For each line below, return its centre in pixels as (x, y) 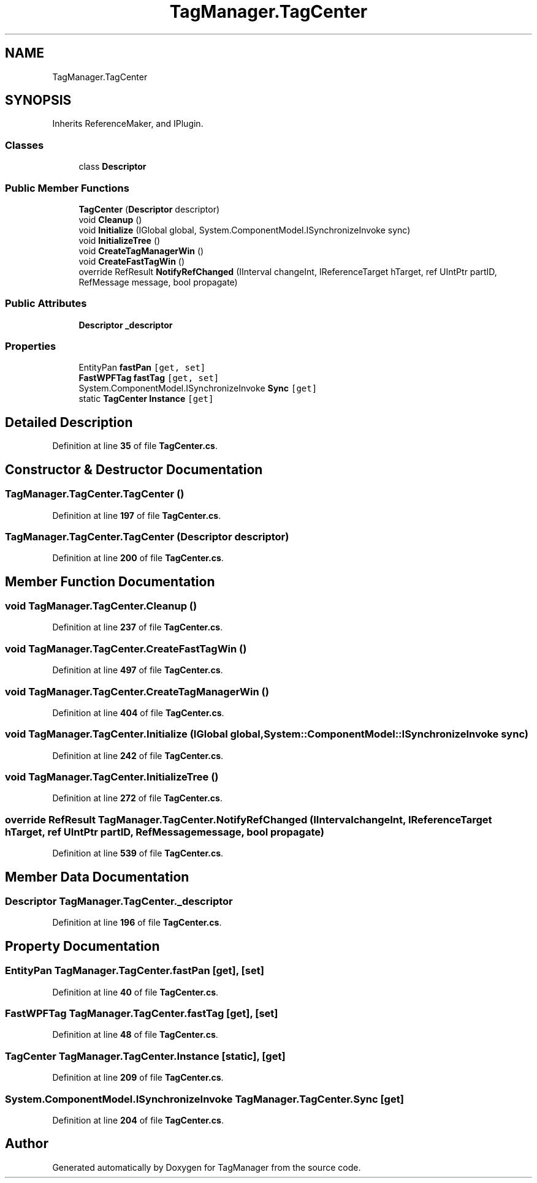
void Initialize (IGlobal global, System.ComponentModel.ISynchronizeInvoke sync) (245, 230)
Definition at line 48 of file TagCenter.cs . (135, 1035)
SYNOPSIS (38, 100)
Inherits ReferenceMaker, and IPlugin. (128, 124)
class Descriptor (112, 167)
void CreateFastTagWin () (132, 261)
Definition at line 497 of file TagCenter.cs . (138, 670)
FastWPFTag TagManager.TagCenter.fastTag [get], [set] (142, 1014)
